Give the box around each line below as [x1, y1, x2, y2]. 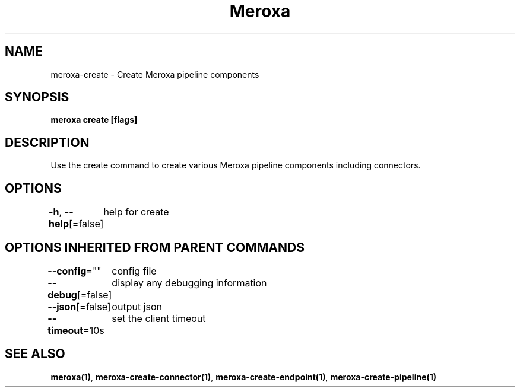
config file [112, 264, 157, 277]
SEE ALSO [5, 346, 65, 362]
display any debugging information [112, 276, 267, 289]
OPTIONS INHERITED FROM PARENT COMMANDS [5, 240, 305, 255]
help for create [103, 206, 169, 218]
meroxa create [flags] [50, 114, 138, 125]
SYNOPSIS [5, 90, 69, 105]
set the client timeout [112, 312, 206, 324]
